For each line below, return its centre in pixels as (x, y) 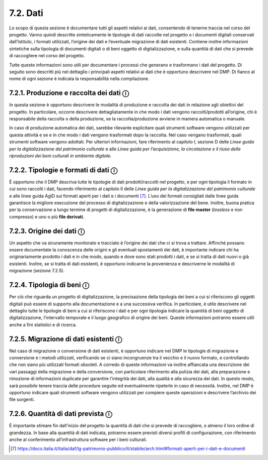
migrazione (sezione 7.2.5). (37, 271)
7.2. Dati (26, 13)
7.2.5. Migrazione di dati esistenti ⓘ (66, 339)
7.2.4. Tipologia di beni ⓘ (49, 285)
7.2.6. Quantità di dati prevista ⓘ (61, 414)
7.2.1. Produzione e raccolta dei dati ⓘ (69, 93)
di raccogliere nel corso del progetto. (47, 56)
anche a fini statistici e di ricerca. (43, 325)
